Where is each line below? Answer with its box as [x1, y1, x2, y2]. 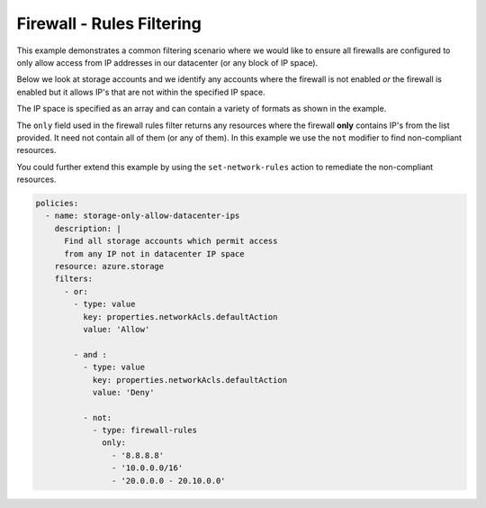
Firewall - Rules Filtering [16, 14, 202, 33]
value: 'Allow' [82, 324, 150, 334]
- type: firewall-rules [92, 425, 198, 436]
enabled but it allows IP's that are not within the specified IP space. [16, 86, 265, 97]
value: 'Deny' [92, 387, 155, 397]
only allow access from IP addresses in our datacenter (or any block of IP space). [16, 57, 319, 68]
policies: [35, 198, 79, 209]
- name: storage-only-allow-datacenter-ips [45, 211, 240, 221]
